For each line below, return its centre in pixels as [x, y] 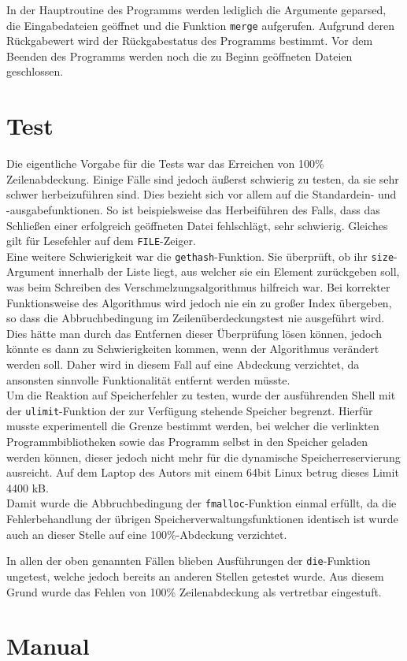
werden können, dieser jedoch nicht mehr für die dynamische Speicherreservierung [203, 457]
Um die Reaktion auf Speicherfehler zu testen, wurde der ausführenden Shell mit [201, 395]
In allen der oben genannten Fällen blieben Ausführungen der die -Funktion [189, 561]
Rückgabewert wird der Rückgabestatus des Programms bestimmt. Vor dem [190, 41]
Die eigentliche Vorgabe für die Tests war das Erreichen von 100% [165, 163]
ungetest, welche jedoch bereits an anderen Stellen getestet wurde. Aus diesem [195, 576]
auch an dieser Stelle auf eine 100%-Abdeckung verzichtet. [147, 534]
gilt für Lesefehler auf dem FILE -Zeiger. [101, 241]
